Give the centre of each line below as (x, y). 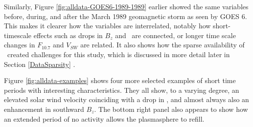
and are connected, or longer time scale (175, 35)
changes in (20, 45)
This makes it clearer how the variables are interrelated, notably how (107, 26)
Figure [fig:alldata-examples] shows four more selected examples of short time (120, 80)
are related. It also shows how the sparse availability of (162, 45)
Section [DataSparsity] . (40, 64)
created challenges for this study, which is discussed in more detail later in (118, 54)
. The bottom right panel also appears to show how (171, 109)
